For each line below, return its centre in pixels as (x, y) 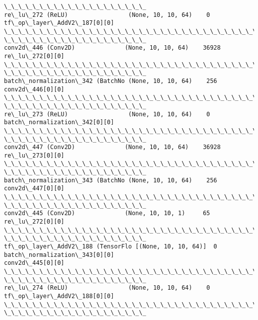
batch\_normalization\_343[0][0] (59, 255)
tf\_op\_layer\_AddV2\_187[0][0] (59, 23)
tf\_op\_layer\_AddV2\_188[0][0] (59, 296)
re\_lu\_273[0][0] (34, 155)
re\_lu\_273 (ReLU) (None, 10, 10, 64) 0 (107, 114)
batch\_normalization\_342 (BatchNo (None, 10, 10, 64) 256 (111, 81)
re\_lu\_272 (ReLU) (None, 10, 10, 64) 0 (107, 15)
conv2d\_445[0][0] (34, 263)
